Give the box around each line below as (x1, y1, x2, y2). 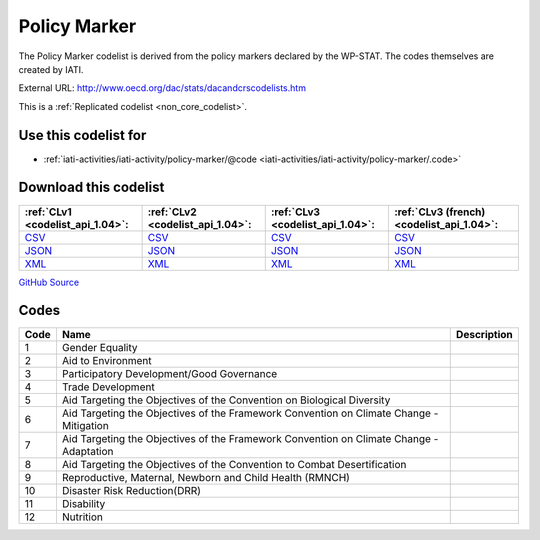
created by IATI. (18, 63, 84, 75)
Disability (61, 497, 106, 511)
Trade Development (61, 380, 155, 394)
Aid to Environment (61, 354, 152, 368)
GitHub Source (18, 276, 80, 288)
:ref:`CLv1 (24, 205, 72, 219)
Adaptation (61, 445, 114, 459)
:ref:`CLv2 (147, 205, 197, 219)
